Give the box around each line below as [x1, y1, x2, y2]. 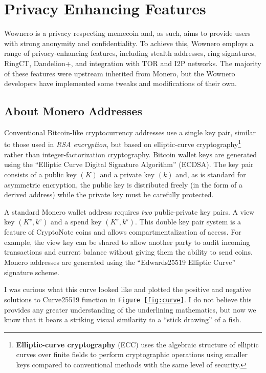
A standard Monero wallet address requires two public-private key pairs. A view [4, 206, 255, 217]
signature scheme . [4, 266, 59, 277]
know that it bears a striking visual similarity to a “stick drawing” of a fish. [4, 314, 241, 325]
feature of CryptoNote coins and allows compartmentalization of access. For [4, 226, 241, 237]
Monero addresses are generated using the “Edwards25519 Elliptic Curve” [4, 257, 236, 267]
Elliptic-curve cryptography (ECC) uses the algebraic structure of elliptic [16, 339, 259, 349]
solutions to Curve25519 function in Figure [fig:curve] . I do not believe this [4, 294, 252, 304]
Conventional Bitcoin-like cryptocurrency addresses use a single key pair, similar [4, 127, 256, 137]
